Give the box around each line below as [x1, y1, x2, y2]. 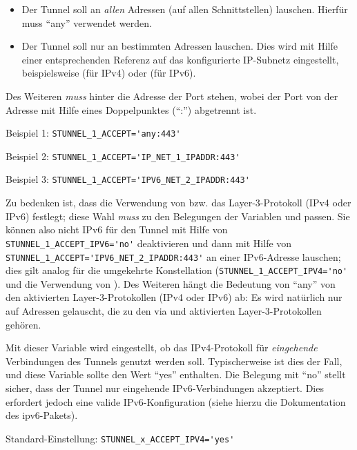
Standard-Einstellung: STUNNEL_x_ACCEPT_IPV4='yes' [6, 431, 235, 445]
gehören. [6, 317, 41, 331]
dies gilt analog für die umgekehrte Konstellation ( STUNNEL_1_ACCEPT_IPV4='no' [6, 263, 348, 277]
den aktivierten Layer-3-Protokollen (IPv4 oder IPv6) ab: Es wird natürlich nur [6, 290, 342, 304]
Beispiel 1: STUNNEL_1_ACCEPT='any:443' [6, 126, 181, 140]
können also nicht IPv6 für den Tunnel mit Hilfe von [6, 222, 228, 237]
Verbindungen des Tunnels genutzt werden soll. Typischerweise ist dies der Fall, [6, 353, 342, 368]
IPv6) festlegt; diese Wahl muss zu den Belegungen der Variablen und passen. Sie [6, 208, 350, 223]
